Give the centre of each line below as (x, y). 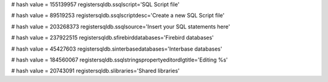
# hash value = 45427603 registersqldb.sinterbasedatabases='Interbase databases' (117, 49)
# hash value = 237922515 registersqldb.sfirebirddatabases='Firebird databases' (112, 38)
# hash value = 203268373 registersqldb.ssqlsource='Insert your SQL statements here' (121, 27)
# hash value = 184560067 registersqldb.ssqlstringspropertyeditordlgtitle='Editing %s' (119, 60)
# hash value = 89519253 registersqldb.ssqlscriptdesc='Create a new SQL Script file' (118, 16)
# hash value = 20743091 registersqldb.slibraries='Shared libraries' (95, 71)
